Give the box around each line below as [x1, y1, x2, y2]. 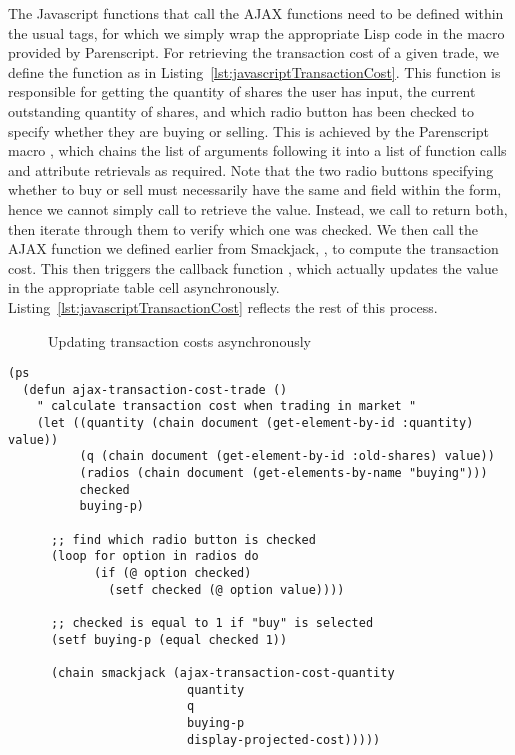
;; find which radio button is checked [50, 532, 316, 547]
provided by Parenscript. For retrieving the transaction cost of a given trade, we [8, 42, 499, 63]
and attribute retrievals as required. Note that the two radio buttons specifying [8, 159, 494, 180]
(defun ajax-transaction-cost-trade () [22, 382, 288, 397]
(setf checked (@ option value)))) [108, 582, 345, 597]
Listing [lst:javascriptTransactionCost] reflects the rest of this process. [8, 296, 438, 317]
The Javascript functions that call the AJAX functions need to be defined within [8, 3, 504, 23]
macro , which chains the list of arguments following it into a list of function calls [8, 140, 507, 161]
